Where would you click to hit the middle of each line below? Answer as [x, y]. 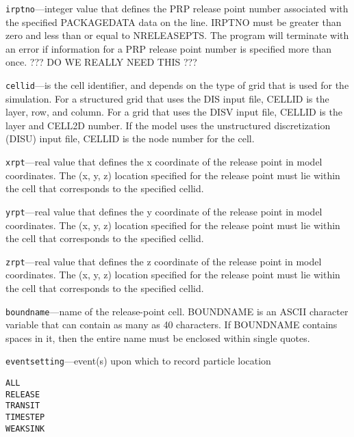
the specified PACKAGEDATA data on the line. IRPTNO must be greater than [174, 22]
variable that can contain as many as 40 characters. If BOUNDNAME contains [172, 325]
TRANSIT [23, 406]
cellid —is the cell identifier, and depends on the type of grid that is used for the [177, 85]
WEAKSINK [25, 428]
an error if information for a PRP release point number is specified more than [168, 48]
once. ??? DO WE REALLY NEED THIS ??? [101, 62]
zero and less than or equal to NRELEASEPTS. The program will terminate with [177, 35]
